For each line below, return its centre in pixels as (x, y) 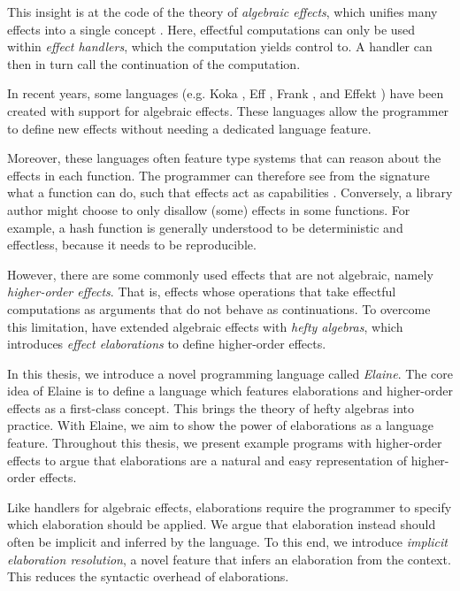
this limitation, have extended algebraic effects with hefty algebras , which (205, 326)
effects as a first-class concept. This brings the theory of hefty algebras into (211, 407)
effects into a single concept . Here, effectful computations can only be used (211, 29)
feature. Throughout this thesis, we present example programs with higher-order (225, 443)
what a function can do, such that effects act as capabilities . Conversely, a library (230, 192)
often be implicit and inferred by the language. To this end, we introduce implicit (227, 542)
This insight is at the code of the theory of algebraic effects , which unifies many (222, 12)
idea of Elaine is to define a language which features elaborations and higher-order (230, 391)
